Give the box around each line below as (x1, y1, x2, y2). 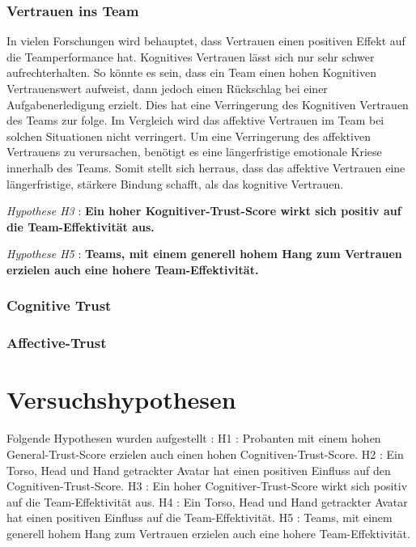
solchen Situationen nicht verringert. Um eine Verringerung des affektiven (6, 127, 371, 144)
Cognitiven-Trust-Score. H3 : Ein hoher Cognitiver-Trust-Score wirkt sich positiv (6, 477, 408, 494)
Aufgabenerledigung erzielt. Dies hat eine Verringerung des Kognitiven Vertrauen (6, 95, 409, 112)
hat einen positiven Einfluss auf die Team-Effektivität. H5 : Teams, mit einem (6, 509, 393, 526)
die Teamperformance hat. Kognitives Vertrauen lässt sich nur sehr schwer (6, 48, 375, 65)
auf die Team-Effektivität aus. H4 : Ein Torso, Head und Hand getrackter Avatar (6, 493, 408, 510)
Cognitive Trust (6, 295, 112, 316)
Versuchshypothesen (6, 383, 236, 416)
